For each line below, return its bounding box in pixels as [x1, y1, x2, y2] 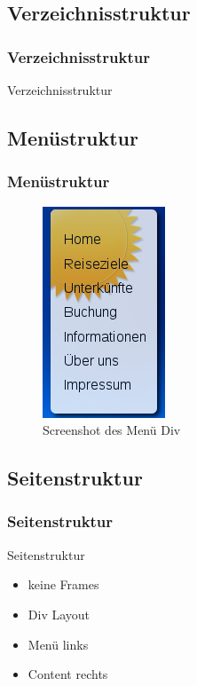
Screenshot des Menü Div [43, 421, 181, 439]
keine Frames [28, 575, 99, 594]
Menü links [28, 635, 89, 653]
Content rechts [28, 665, 108, 683]
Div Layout [28, 604, 91, 623]
